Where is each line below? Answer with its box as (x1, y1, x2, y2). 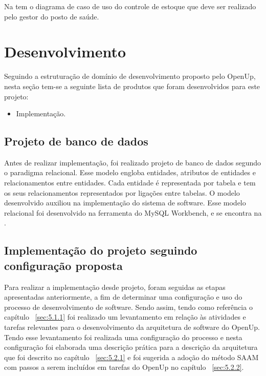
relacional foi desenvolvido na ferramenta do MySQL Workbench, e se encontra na (4, 207, 262, 218)
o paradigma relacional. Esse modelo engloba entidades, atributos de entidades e (4, 167, 256, 178)
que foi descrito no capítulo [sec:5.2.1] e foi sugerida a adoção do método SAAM (4, 351, 259, 362)
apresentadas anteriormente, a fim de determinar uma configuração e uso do (4, 291, 242, 302)
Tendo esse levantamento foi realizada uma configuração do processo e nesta (4, 331, 242, 342)
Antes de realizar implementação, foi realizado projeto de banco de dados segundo (4, 157, 261, 168)
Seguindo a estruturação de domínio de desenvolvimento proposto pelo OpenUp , (4, 71, 256, 81)
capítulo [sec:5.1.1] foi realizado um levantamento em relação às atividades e (4, 311, 246, 322)
